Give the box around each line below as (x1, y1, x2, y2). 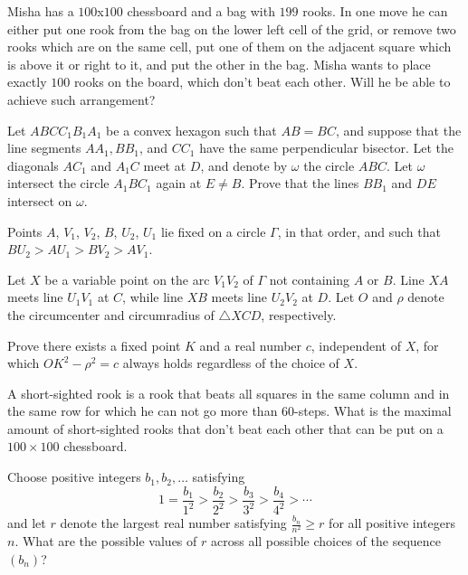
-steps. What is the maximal (294, 401, 452, 420)
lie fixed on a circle (160, 222, 266, 240)
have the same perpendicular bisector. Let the (199, 138, 454, 157)
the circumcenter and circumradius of (7, 305, 215, 324)
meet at (143, 156, 186, 174)
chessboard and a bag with (127, 2, 275, 20)
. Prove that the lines (241, 174, 359, 193)
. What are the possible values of (14, 532, 197, 551)
